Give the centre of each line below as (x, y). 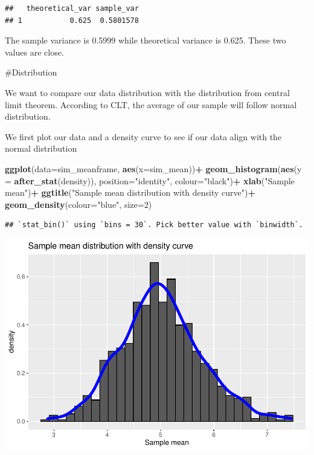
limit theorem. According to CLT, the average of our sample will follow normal (151, 104)
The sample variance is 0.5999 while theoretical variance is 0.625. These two (146, 40)
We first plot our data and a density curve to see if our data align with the (143, 136)
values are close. (34, 52)
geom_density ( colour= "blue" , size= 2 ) (78, 204)
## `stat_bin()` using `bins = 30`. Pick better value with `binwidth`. (154, 225)
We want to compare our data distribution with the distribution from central (147, 92)
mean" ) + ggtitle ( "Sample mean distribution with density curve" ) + (130, 192)
